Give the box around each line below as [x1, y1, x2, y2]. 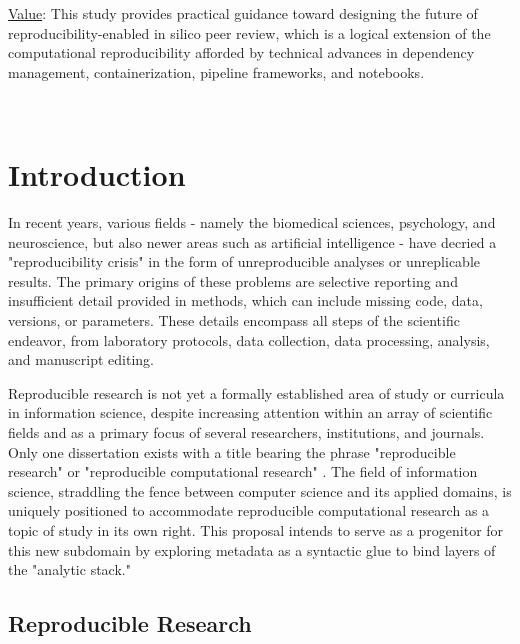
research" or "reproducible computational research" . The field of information [8, 461, 478, 482]
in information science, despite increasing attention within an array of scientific [8, 402, 493, 423]
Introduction [8, 154, 186, 195]
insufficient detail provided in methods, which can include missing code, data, [8, 290, 483, 311]
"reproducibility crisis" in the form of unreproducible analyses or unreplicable [8, 251, 480, 272]
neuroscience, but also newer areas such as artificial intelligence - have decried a [8, 231, 497, 252]
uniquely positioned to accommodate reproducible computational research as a [8, 500, 490, 521]
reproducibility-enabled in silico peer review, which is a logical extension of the [8, 22, 491, 43]
